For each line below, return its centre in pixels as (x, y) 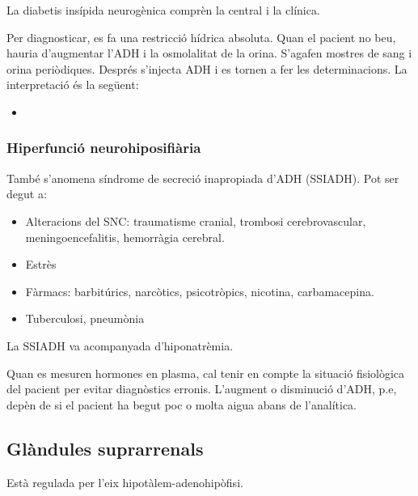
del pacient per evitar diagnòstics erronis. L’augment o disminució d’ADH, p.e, (202, 389)
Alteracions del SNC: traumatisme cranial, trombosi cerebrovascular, (196, 220)
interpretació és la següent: (73, 85)
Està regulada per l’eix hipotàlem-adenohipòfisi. (125, 482)
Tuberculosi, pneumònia (85, 318)
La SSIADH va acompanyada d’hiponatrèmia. (120, 345)
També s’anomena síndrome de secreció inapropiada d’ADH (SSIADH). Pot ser (203, 178)
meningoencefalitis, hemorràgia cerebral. (125, 237)
